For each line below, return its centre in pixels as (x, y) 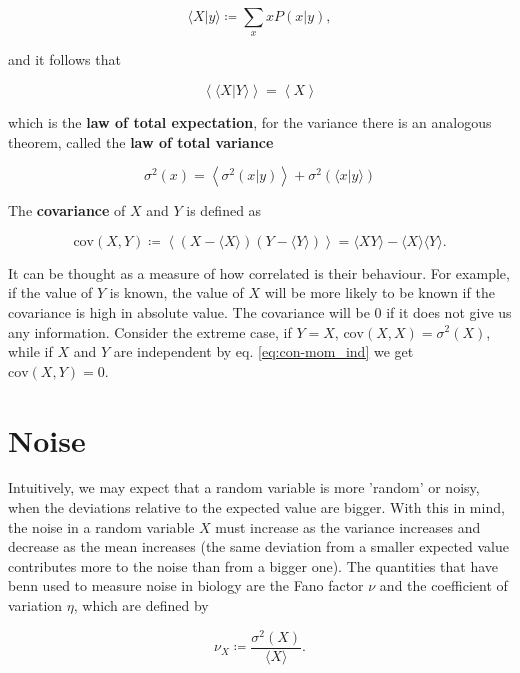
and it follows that (64, 59)
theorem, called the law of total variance (141, 141)
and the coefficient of (443, 585)
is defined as (224, 210)
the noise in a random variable (101, 526)
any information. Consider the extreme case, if (150, 331)
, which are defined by (141, 605)
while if (30, 351)
